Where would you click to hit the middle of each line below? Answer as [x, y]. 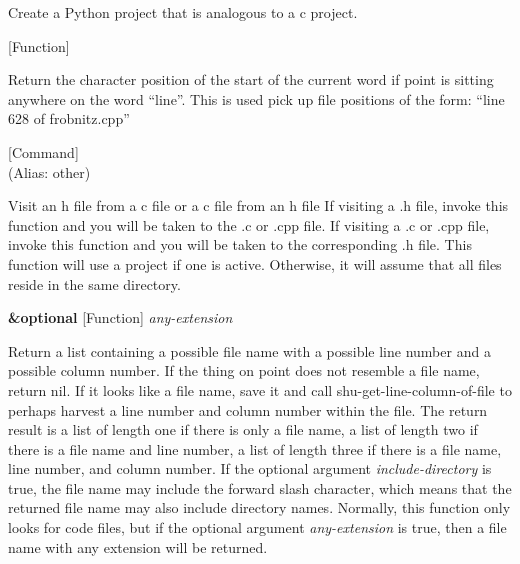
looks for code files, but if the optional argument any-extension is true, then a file [257, 527]
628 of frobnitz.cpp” [69, 118]
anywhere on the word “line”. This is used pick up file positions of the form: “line [256, 98]
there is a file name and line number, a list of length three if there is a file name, [255, 448]
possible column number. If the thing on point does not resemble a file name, [244, 370]
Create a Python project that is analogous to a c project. [183, 12]
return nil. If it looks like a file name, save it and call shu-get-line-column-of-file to [260, 389]
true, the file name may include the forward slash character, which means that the [260, 487]
